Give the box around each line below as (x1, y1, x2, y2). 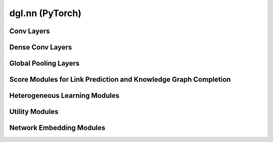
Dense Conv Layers (9, 43, 72, 52)
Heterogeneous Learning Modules (9, 91, 120, 100)
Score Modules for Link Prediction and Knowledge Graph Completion (9, 75, 231, 84)
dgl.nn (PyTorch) (9, 8, 82, 19)
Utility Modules (9, 108, 59, 116)
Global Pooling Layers (9, 59, 80, 68)
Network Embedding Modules (9, 124, 106, 132)
